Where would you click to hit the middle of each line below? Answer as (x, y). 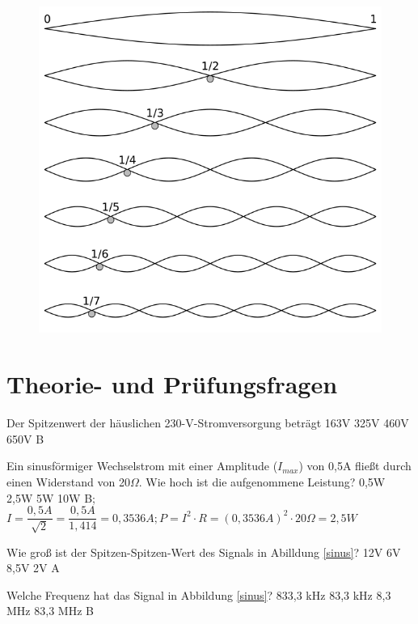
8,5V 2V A (33, 568)
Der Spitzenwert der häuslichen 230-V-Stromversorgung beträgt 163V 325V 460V (208, 423)
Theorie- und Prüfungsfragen (172, 384)
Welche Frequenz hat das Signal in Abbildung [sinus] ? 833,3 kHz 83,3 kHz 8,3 (199, 594)
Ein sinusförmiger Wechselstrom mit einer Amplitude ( (142, 466)
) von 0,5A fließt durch (355, 466)
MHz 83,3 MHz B (50, 611)
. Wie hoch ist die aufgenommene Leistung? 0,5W (262, 481)
